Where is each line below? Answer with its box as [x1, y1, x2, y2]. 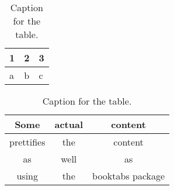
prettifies [9, 135, 46, 148]
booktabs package [92, 169, 165, 182]
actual [54, 118, 83, 131]
